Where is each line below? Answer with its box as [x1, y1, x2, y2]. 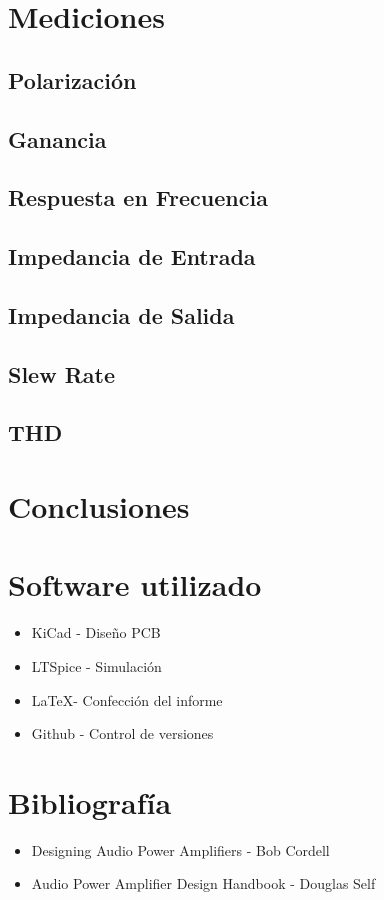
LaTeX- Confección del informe [31, 689, 223, 710]
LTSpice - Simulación [31, 655, 162, 676]
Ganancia [8, 123, 107, 154]
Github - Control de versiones [31, 723, 214, 744]
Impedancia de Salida [8, 299, 235, 330]
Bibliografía [8, 781, 172, 822]
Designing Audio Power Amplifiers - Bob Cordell [31, 839, 330, 860]
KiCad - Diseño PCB [31, 622, 161, 643]
